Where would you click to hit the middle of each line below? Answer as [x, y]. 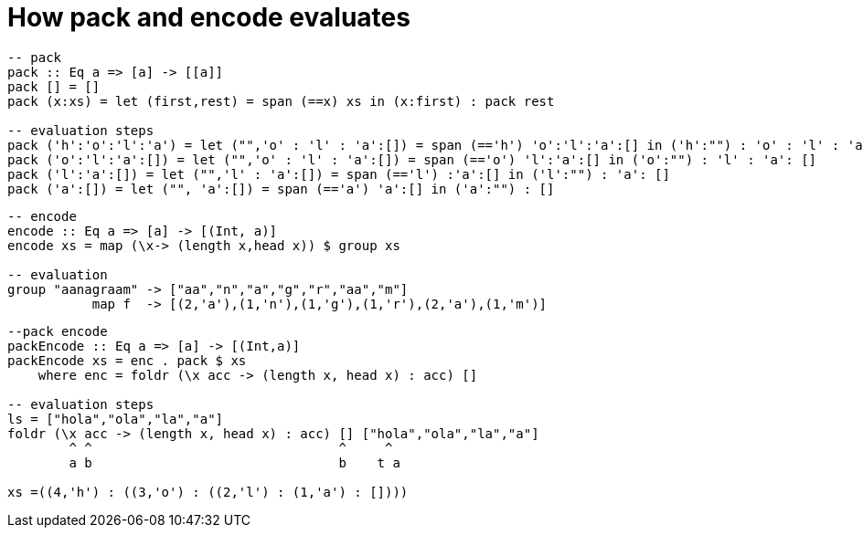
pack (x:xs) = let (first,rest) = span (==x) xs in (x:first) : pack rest [281, 101]
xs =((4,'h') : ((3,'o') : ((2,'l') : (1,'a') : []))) [208, 492]
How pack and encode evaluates [209, 17]
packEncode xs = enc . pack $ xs [127, 360]
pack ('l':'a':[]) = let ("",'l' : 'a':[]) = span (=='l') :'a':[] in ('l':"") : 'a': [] [339, 174]
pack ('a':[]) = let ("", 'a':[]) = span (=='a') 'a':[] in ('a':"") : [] [281, 189]
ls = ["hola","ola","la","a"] [116, 419]
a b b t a [234, 462]
